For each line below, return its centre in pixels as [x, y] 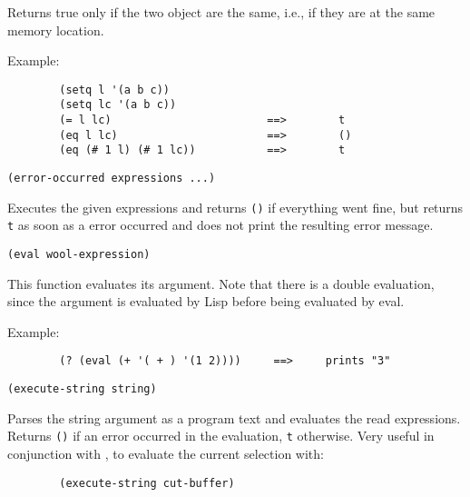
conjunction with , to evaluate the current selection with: [166, 454]
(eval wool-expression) [79, 255]
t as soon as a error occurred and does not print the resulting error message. [220, 225]
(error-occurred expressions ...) [112, 179]
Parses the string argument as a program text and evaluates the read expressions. [234, 417]
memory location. [56, 30]
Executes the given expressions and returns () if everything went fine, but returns [235, 207]
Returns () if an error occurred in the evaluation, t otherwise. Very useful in [221, 436]
